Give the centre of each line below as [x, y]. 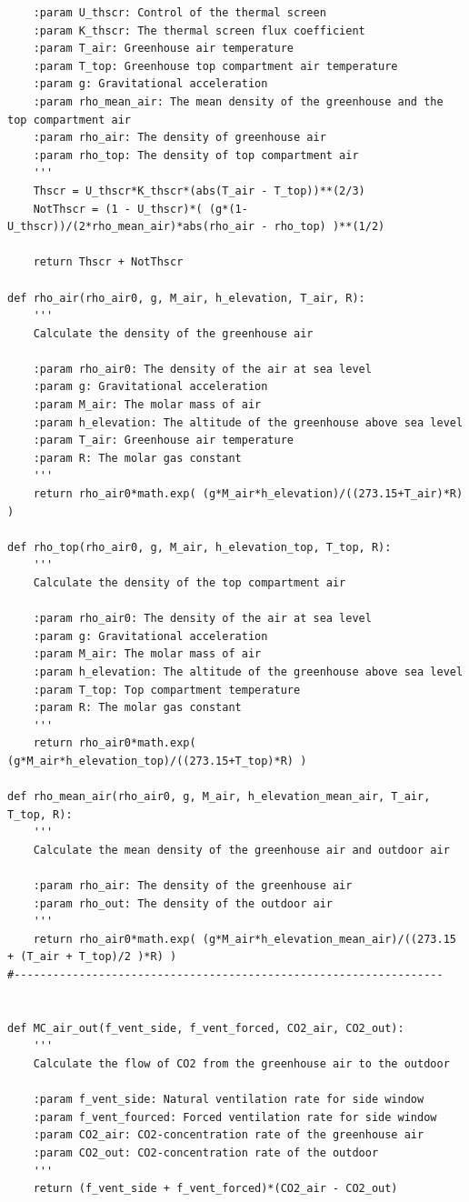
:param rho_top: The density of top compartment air [196, 155]
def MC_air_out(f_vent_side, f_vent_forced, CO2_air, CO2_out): [206, 1028]
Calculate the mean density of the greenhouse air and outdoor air [241, 850]
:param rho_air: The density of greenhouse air [180, 138]
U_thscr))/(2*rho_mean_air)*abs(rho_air [131, 227]
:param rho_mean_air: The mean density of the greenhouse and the [238, 101]
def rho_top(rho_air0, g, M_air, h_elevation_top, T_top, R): [200, 547]
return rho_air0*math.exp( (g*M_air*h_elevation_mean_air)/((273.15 [244, 939]
